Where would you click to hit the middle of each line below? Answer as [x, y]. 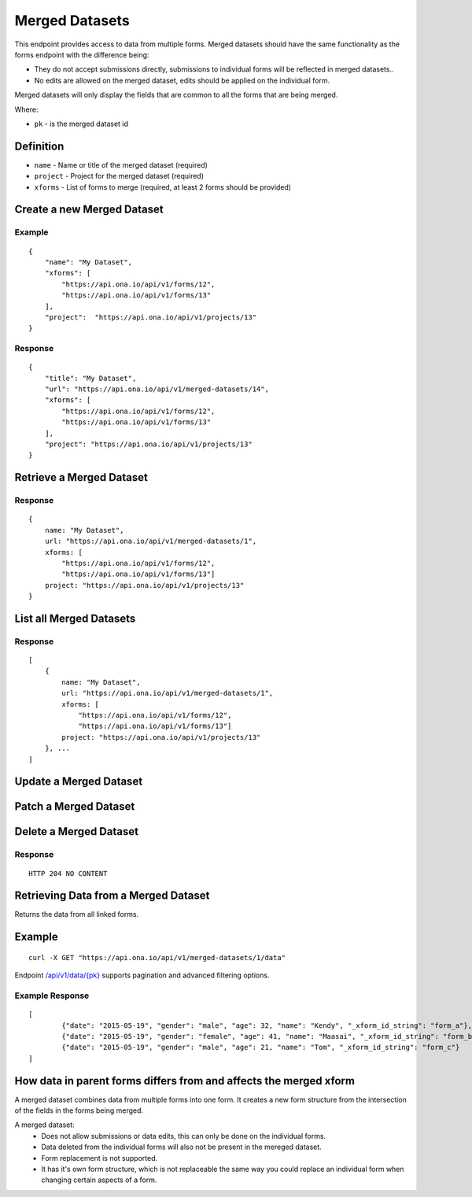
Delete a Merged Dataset [77, 831]
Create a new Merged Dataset [89, 210]
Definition [39, 146]
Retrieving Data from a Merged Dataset [112, 896]
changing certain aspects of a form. [99, 1180]
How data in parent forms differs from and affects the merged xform [185, 1081]
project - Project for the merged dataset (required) [119, 176]
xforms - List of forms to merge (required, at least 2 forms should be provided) [162, 187]
